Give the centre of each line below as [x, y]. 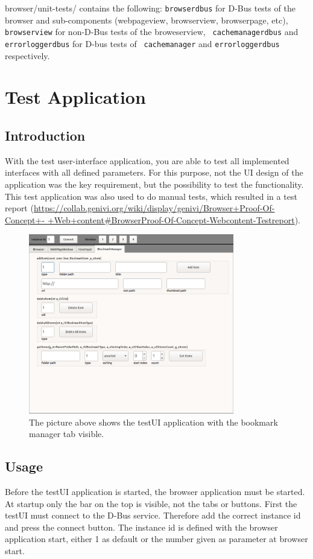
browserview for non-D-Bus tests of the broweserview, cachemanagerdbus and [152, 32]
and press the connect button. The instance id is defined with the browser [141, 527]
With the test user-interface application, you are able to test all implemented [147, 160]
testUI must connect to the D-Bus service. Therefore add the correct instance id [153, 515]
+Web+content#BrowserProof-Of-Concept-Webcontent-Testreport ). [174, 219]
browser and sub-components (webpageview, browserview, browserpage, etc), [147, 20]
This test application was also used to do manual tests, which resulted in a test [151, 196]
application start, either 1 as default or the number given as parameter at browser [156, 539]
